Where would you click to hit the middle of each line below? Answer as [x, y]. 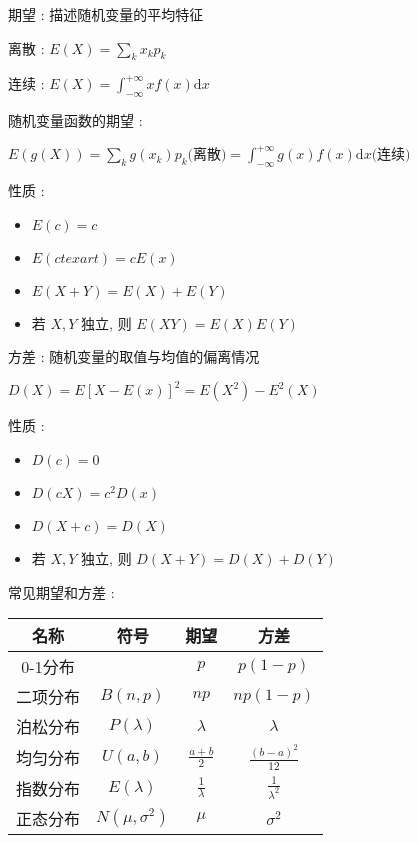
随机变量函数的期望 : [75, 120]
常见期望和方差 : [61, 591]
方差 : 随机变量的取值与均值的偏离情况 [134, 356]
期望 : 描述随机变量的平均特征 [106, 14]
